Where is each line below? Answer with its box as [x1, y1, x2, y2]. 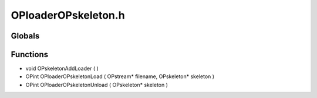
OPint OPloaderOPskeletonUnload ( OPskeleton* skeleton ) [25, 81, 168, 88]
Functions [11, 50, 49, 60]
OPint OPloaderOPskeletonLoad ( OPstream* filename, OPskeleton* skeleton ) [25, 73, 214, 80]
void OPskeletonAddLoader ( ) [25, 65, 99, 72]
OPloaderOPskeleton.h [11, 9, 126, 22]
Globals [11, 31, 40, 41]
